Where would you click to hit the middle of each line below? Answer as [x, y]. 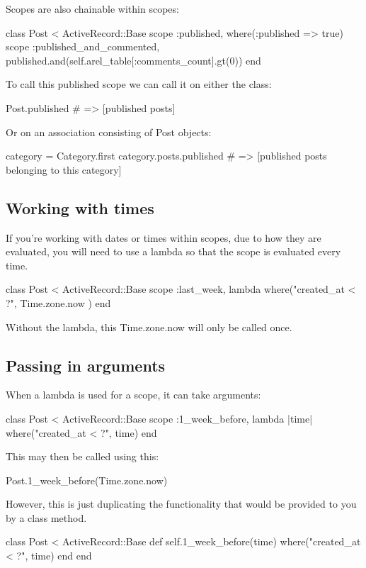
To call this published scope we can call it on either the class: [139, 84]
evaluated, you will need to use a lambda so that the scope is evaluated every [173, 251]
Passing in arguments [86, 365]
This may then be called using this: [82, 456]
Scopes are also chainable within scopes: [92, 9]
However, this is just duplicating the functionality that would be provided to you [181, 504]
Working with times [80, 207]
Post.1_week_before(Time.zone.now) [87, 480]
